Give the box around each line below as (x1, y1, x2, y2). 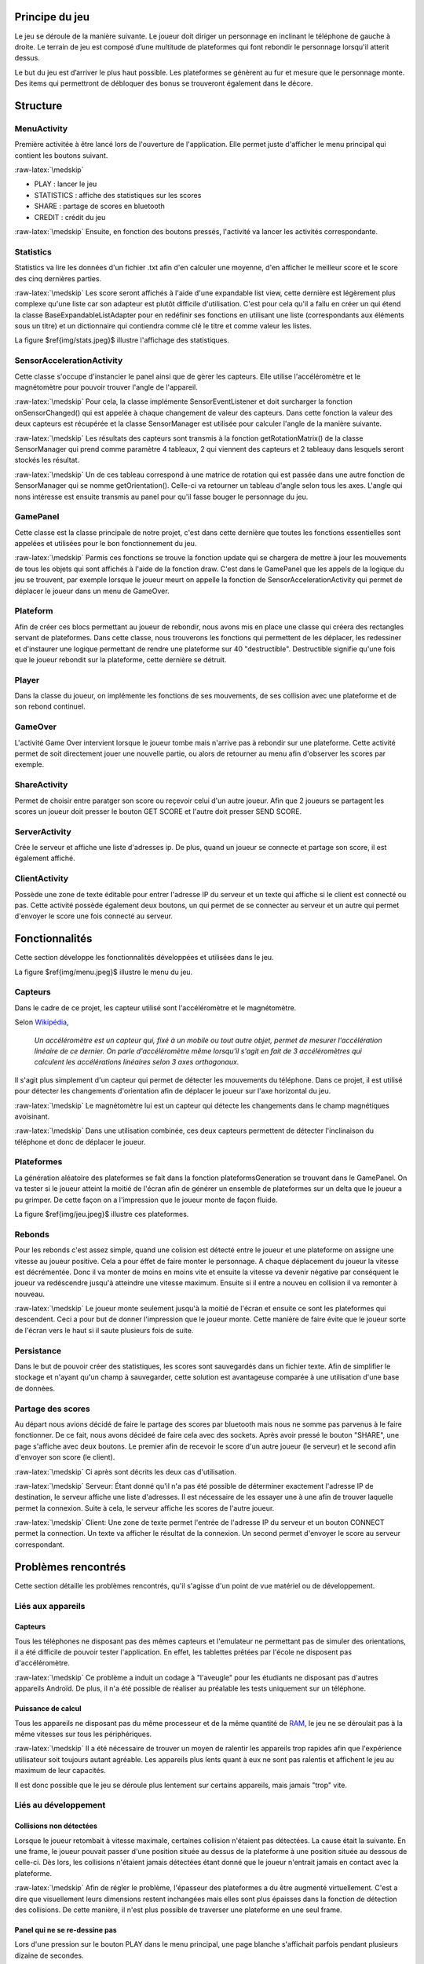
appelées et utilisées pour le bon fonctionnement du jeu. (14, 539, 197, 548)
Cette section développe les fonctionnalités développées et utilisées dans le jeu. (14, 953, 274, 962)
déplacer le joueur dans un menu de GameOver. (14, 586, 170, 595)
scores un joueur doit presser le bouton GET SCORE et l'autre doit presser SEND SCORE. (14, 806, 302, 816)
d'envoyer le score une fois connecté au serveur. (14, 911, 173, 921)
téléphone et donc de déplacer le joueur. (14, 1137, 146, 1146)
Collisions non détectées (14, 1821, 97, 1830)
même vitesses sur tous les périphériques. (14, 1729, 152, 1739)
